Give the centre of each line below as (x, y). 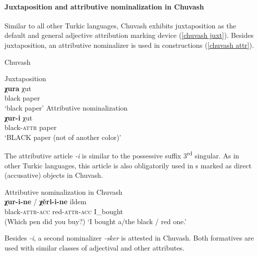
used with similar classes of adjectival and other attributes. (95, 247)
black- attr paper (31, 127)
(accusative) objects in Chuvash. (54, 175)
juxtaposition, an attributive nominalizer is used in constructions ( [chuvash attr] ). (129, 45)
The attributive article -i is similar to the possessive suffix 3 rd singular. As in (122, 155)
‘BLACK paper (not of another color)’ (63, 137)
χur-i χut (18, 117)
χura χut (18, 88)
